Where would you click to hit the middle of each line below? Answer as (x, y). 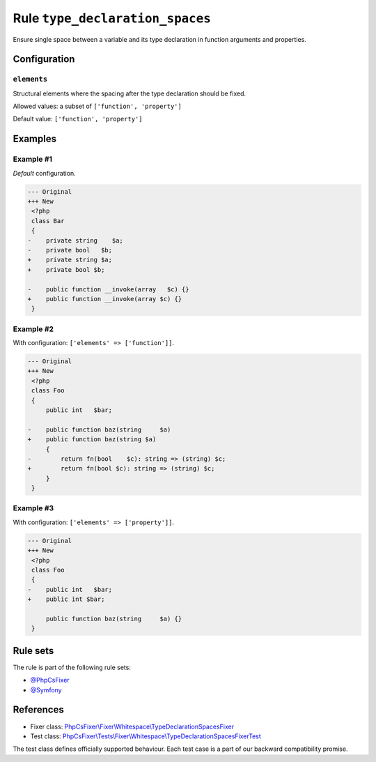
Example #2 (33, 329)
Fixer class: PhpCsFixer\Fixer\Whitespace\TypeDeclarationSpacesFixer (132, 726)
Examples (35, 139)
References (38, 710)
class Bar (48, 221)
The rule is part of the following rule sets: (72, 667)
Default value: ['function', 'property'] (78, 119)
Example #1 (32, 159)
